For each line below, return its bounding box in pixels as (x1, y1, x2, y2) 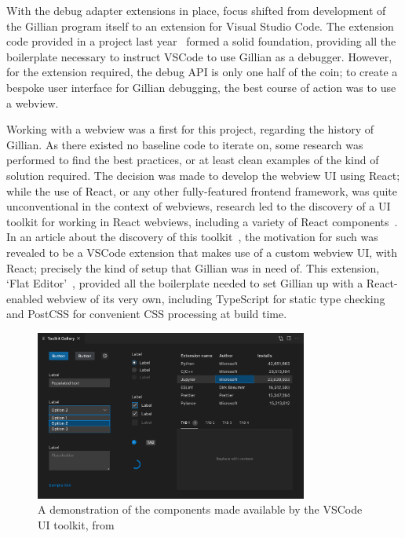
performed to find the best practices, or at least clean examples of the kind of (6, 152, 379, 168)
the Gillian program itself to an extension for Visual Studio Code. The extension (6, 17, 394, 34)
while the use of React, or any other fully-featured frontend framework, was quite (6, 182, 397, 199)
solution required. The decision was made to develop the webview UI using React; (6, 167, 400, 183)
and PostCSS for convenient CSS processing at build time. (6, 306, 287, 322)
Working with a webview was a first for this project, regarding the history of (6, 121, 374, 137)
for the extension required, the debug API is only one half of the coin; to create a (6, 64, 398, 80)
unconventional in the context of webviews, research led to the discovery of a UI (6, 198, 391, 214)
